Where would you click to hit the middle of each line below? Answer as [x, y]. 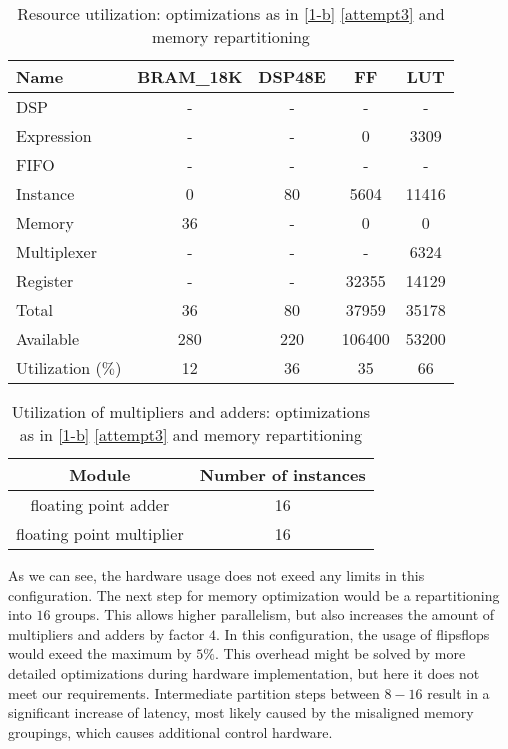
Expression [54, 135]
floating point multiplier [100, 533]
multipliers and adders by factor [106, 633]
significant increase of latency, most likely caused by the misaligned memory [241, 712]
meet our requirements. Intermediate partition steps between [194, 692]
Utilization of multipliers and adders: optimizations [190, 411]
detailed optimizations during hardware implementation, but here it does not [244, 672]
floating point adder [100, 504]
